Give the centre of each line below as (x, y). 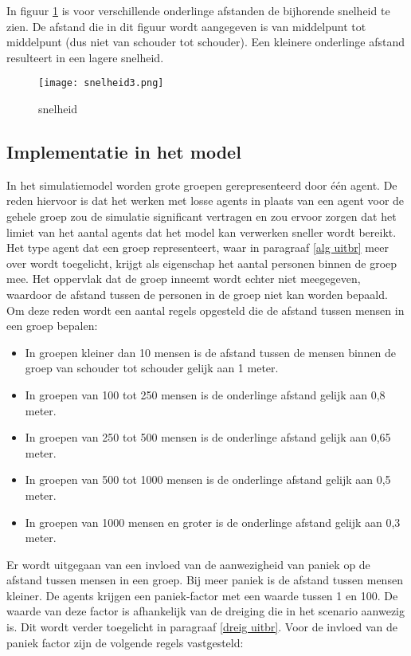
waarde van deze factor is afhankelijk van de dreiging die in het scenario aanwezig (206, 611)
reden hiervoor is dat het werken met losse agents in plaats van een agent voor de (205, 200)
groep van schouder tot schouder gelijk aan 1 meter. (152, 368)
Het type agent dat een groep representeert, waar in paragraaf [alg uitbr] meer (198, 247)
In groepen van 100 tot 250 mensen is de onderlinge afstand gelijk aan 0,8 (205, 394)
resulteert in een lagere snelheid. (85, 57)
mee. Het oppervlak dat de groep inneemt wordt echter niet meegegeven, (184, 279)
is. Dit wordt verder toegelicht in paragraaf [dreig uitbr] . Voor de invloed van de (202, 627)
